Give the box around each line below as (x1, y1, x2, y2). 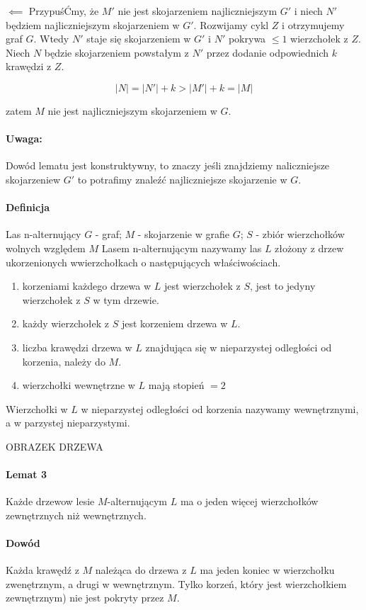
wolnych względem (6, 240, 86, 255)
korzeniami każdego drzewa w (22, 278, 151, 293)
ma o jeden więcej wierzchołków (180, 494, 319, 509)
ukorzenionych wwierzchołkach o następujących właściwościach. (6, 254, 281, 269)
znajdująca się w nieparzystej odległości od (145, 339, 332, 354)
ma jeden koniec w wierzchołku (200, 563, 335, 577)
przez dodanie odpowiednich (206, 45, 329, 60)
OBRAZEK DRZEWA (6, 439, 103, 453)
